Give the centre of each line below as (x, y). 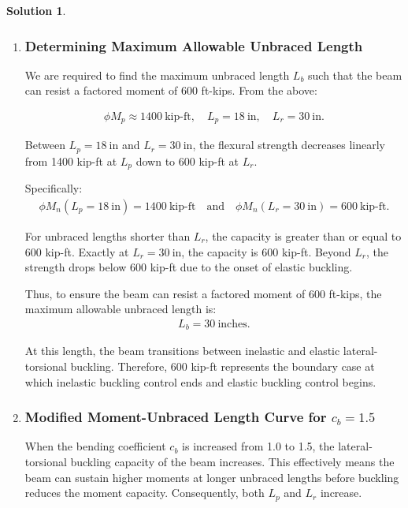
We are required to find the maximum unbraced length (157, 75)
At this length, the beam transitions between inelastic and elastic (182, 351)
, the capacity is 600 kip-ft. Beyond (266, 251)
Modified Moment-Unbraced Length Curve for (176, 417)
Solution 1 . (36, 10)
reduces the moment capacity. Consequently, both (145, 493)
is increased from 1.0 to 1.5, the (258, 446)
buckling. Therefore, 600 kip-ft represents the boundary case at (223, 366)
